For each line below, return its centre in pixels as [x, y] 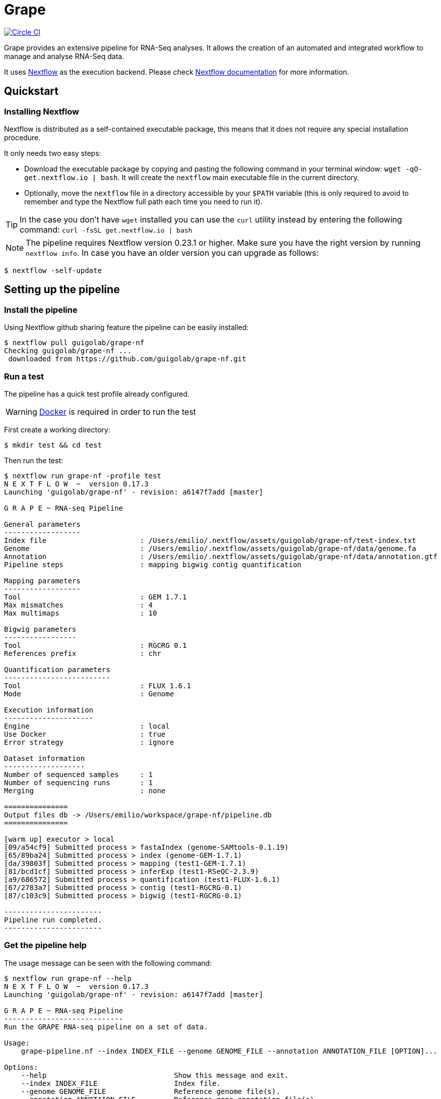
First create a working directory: [57, 429]
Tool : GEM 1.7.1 [96, 597]
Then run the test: [34, 460]
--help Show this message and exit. [155, 1075]
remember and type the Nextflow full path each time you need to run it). [143, 201]
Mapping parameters [42, 581]
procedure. [22, 137]
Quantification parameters [57, 669]
